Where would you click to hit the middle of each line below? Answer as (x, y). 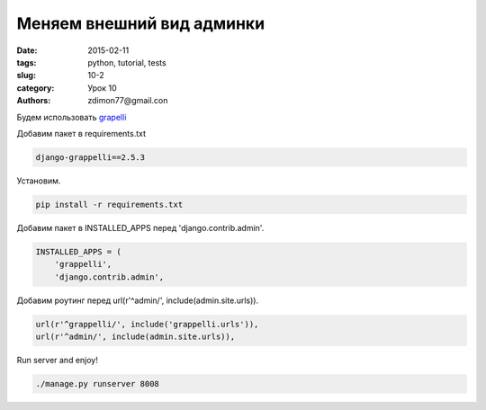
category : (36, 88)
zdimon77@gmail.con (128, 101)
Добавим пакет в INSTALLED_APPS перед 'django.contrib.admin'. (140, 227)
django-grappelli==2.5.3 (90, 157)
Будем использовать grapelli (72, 117)
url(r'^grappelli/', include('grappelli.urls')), (147, 324)
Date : (27, 50)
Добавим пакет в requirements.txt (81, 133)
